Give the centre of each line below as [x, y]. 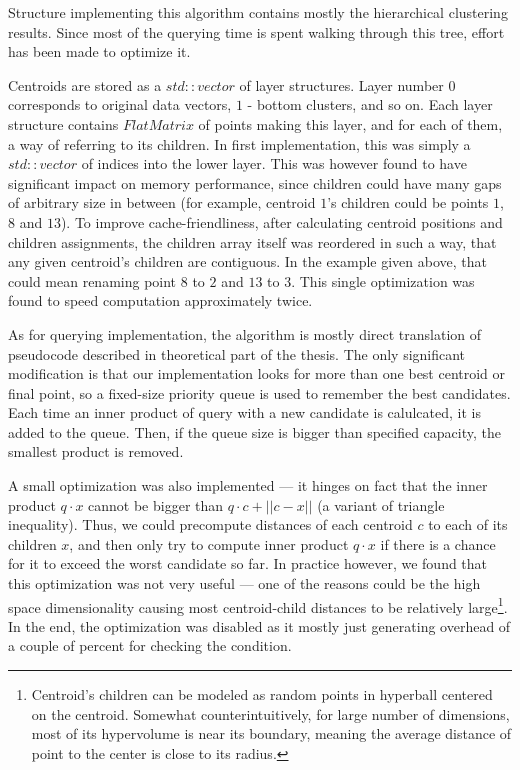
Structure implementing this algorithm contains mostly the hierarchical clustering [258, 12]
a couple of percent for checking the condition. [150, 645]
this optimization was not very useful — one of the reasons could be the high [244, 583]
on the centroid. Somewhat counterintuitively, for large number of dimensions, [270, 713]
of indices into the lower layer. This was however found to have [274, 163]
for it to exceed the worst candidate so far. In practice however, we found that [248, 563]
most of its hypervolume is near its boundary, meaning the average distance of [271, 733]
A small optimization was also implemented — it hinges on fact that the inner [248, 485]
